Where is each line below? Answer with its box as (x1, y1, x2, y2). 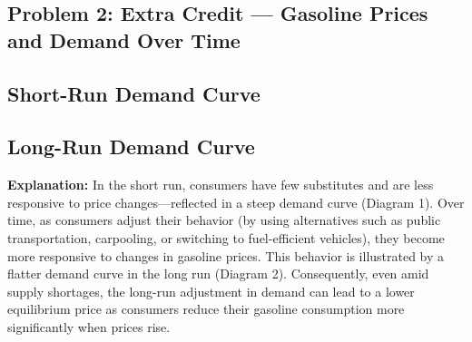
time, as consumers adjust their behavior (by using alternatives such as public (7, 210, 441, 230)
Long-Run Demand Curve (7, 132, 255, 161)
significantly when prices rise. (7, 317, 171, 336)
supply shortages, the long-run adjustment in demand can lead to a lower (7, 281, 415, 300)
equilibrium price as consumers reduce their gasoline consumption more (7, 299, 405, 318)
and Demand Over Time (7, 25, 241, 54)
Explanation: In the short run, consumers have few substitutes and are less (7, 175, 434, 194)
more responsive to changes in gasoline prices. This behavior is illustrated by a (7, 246, 445, 265)
